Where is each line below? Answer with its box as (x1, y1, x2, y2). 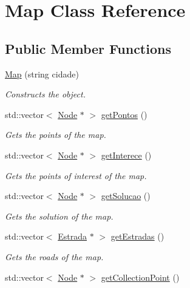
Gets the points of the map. (5, 128, 106, 141)
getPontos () (101, 108, 148, 120)
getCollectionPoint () (101, 270, 180, 283)
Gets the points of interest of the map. (5, 169, 147, 182)
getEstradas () (110, 230, 165, 243)
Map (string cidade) (5, 67, 79, 80)
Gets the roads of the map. (5, 250, 104, 263)
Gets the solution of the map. (5, 209, 114, 222)
